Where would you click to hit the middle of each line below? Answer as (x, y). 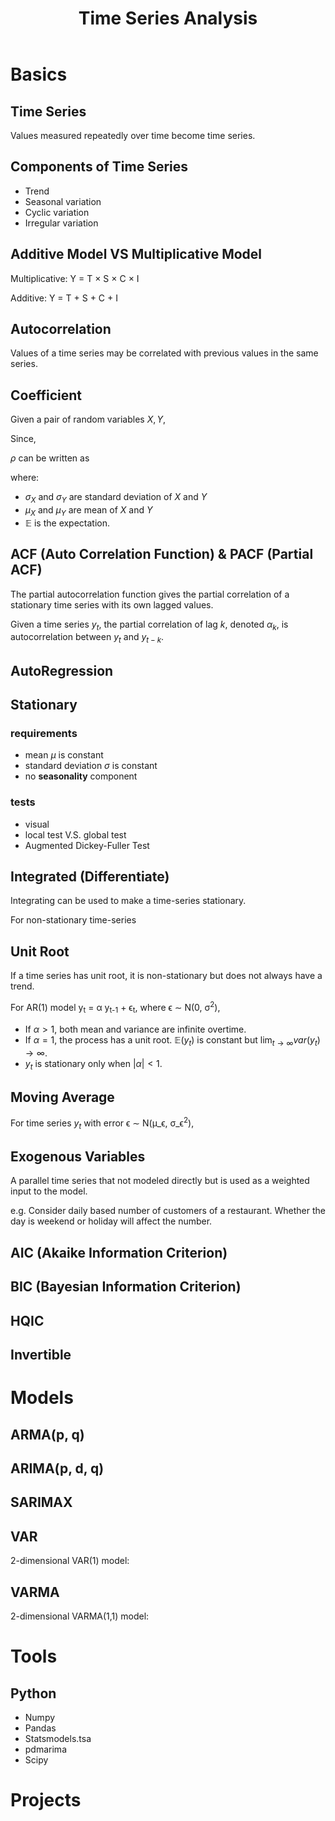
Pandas (40, 1728)
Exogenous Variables (78, 1156)
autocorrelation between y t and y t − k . (87, 638)
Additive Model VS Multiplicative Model (136, 254)
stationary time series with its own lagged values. (112, 604)
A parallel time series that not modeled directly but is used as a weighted (160, 1181)
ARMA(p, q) (47, 1434)
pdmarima (45, 1749)
